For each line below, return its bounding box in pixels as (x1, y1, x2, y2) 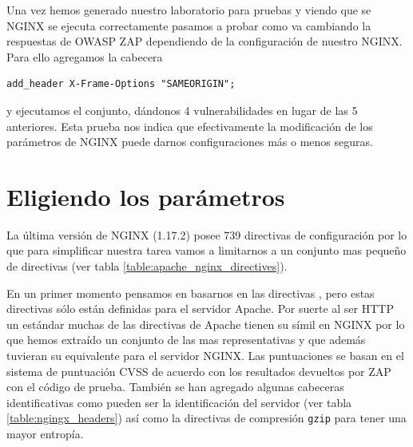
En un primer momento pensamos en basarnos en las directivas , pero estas (6, 284, 375, 301)
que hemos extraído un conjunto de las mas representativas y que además (6, 331, 366, 348)
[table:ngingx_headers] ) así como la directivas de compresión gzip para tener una (6, 409, 407, 426)
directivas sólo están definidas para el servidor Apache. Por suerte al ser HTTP (6, 300, 394, 317)
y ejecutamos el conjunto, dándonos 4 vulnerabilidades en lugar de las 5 (6, 101, 358, 118)
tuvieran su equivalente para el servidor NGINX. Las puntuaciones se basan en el (6, 347, 404, 364)
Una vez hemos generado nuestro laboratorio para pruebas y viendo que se (6, 2, 371, 18)
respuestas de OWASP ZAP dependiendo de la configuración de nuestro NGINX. (6, 33, 403, 49)
